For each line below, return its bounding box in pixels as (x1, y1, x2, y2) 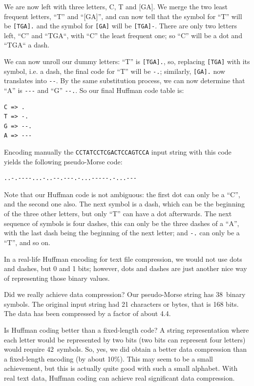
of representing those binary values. (4, 272, 110, 283)
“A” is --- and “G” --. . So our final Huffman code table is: (4, 85, 184, 95)
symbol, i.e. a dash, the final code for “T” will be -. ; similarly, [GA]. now (4, 66, 225, 76)
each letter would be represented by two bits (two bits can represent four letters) (4, 334, 246, 344)
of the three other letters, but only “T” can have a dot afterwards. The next (4, 208, 232, 219)
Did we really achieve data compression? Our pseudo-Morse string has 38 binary (4, 289, 246, 299)
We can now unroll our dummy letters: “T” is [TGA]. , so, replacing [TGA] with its (4, 56, 250, 67)
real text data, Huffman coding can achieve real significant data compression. (4, 373, 235, 383)
